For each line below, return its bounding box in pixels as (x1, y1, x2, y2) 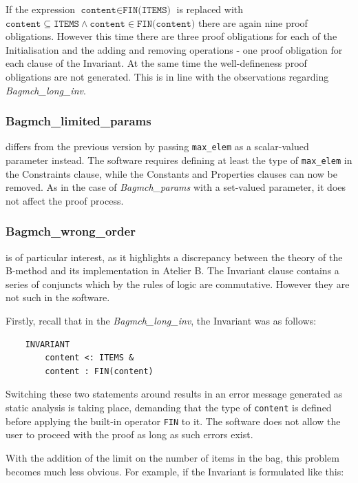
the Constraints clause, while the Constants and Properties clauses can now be (6, 166, 337, 181)
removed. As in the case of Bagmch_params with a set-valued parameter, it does (6, 180, 346, 194)
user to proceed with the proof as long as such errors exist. (6, 427, 253, 442)
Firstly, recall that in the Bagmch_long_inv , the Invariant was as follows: (6, 314, 317, 328)
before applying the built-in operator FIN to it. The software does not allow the (6, 413, 341, 428)
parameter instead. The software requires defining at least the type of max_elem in (6, 153, 352, 167)
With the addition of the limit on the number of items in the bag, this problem (6, 450, 339, 464)
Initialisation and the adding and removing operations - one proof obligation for (6, 42, 343, 56)
